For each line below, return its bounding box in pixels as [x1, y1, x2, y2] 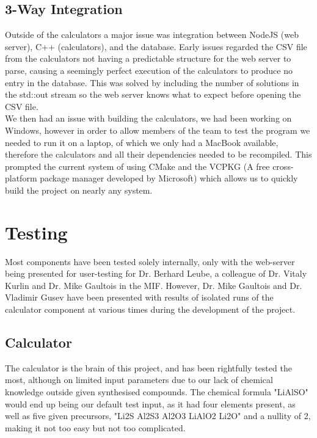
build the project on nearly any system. [5, 183, 153, 196]
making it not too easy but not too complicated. [5, 421, 186, 434]
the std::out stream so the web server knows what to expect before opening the [5, 88, 301, 101]
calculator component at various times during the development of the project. [5, 303, 296, 316]
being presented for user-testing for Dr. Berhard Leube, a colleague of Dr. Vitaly [5, 267, 307, 280]
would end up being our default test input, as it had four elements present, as [5, 397, 296, 410]
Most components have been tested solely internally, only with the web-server [5, 255, 295, 268]
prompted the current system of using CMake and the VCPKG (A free [5, 159, 270, 172]
